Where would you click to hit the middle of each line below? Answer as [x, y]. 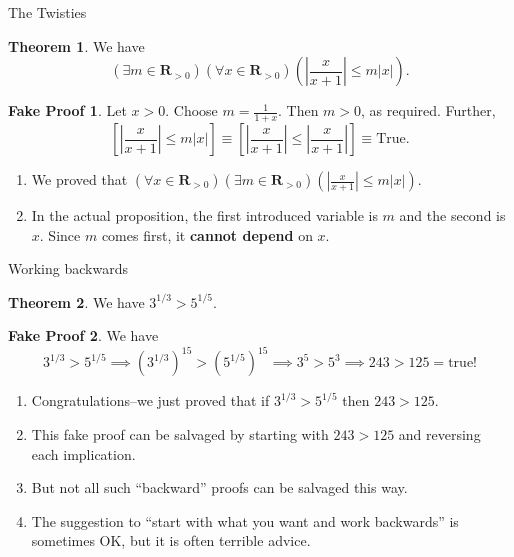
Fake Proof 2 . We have [83, 335]
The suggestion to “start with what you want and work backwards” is [245, 520]
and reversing [439, 434]
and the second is [452, 215]
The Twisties [47, 12]
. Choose [191, 110]
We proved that [79, 179]
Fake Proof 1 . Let [67, 110]
